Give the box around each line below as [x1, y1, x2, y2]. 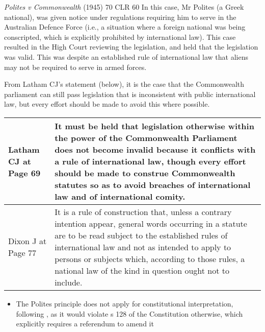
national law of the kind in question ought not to [55, 264, 229, 276]
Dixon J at [8, 235, 47, 247]
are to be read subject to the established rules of [55, 229, 228, 241]
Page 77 [8, 247, 36, 259]
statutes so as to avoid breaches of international [55, 178, 251, 191]
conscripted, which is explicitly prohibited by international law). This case [4, 31, 236, 42]
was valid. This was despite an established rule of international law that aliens [4, 51, 248, 62]
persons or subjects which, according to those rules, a [55, 252, 245, 265]
